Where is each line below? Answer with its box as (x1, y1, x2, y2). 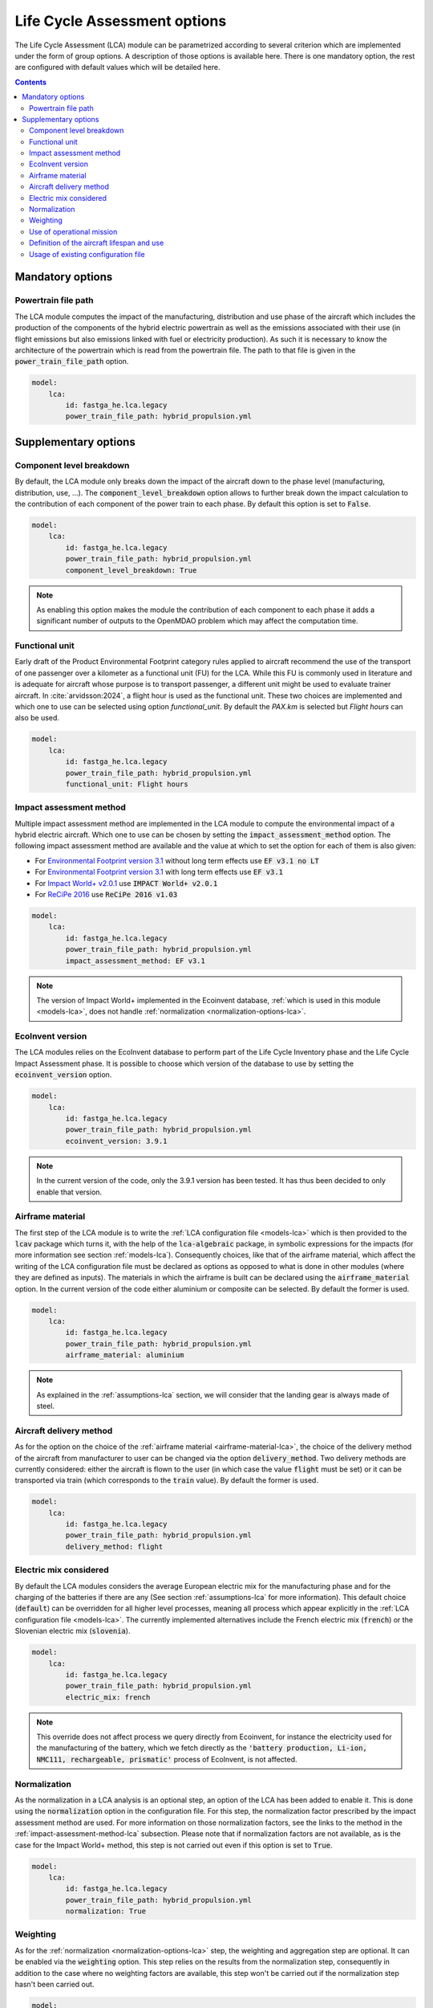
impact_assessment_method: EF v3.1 (65, 956, 206, 965)
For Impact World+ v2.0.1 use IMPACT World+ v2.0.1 (34, 878, 218, 888)
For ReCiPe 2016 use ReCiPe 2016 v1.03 (34, 890, 178, 900)
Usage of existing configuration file (29, 249, 145, 259)
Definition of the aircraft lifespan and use (29, 238, 164, 248)
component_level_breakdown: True (65, 565, 197, 574)
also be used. (14, 713, 60, 723)
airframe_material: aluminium (65, 1350, 184, 1360)
